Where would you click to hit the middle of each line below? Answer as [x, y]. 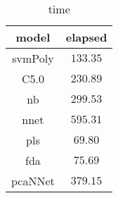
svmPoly [33, 58]
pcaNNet [33, 181]
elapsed [86, 37]
